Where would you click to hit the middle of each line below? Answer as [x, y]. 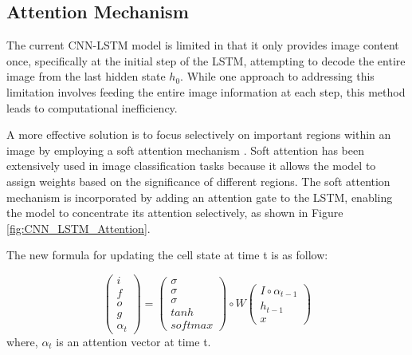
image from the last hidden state [86, 76]
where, [22, 341]
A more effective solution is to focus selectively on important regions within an [199, 134]
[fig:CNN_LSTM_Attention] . [78, 228]
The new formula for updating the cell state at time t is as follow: [167, 255]
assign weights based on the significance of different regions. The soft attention [198, 181]
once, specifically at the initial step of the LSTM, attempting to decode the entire [206, 60]
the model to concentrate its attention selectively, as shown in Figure [175, 213]
